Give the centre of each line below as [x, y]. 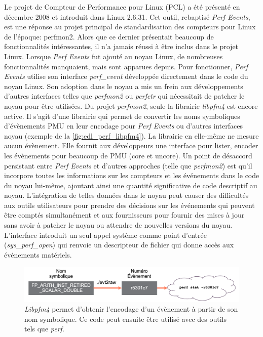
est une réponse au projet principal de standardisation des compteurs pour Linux [130, 27]
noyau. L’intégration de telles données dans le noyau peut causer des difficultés [126, 195]
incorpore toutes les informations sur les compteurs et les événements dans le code [132, 175]
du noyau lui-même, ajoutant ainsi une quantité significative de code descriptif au [131, 185]
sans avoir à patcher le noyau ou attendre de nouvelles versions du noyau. [118, 225]
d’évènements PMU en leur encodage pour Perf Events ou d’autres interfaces [123, 126]
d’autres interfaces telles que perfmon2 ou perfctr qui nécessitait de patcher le [124, 96]
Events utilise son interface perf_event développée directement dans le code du [126, 76]
